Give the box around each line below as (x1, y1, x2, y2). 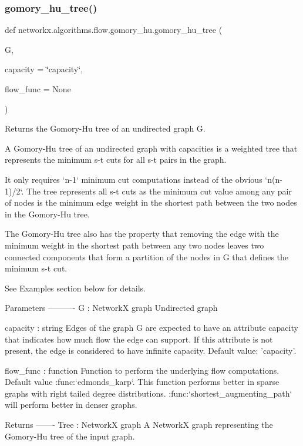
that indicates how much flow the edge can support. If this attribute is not (5, 333, 273, 345)
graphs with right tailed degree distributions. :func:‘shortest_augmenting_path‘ (5, 387, 292, 399)
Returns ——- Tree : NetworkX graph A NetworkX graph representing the (5, 418, 273, 431)
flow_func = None (5, 83, 71, 95)
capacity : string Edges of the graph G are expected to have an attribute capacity (5, 321, 298, 333)
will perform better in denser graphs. (5, 398, 137, 411)
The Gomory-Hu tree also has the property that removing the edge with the (5, 227, 279, 240)
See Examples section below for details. (5, 281, 146, 294)
